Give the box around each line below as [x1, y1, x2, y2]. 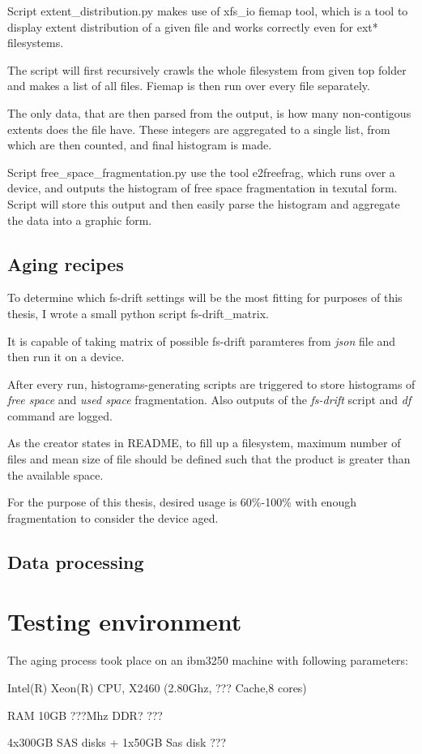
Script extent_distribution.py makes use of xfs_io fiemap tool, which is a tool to [7, 2, 408, 19]
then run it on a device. [7, 348, 125, 365]
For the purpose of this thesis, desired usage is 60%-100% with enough [7, 493, 356, 511]
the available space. [7, 466, 104, 483]
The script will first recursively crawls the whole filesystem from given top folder [7, 61, 407, 78]
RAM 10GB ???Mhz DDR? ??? [7, 706, 163, 723]
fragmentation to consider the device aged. [7, 509, 219, 526]
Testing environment [7, 605, 242, 638]
